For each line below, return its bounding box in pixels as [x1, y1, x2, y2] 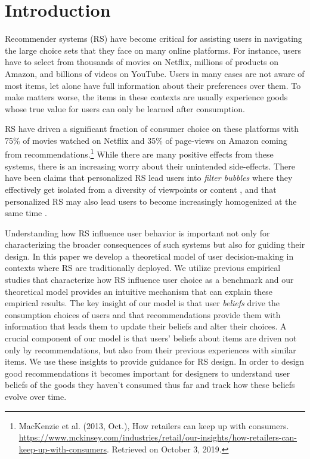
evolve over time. [5, 390, 67, 402]
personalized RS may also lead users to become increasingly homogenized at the [5, 195, 297, 207]
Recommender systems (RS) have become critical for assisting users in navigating [5, 32, 302, 45]
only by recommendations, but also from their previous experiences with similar [5, 343, 296, 356]
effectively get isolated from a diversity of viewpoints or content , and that [5, 183, 277, 195]
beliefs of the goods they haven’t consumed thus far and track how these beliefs [5, 378, 295, 391]
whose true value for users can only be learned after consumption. [5, 102, 246, 115]
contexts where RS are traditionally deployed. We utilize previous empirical [5, 261, 281, 274]
